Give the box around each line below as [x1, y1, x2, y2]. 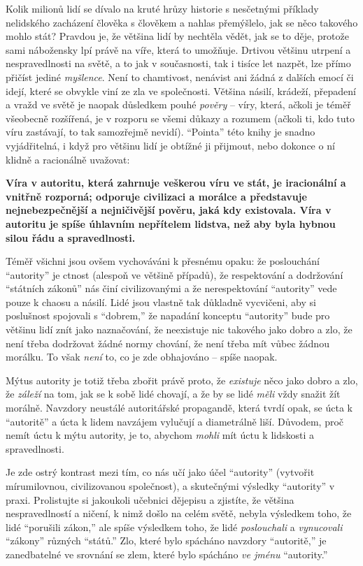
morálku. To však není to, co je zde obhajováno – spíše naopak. [6, 349, 278, 364]
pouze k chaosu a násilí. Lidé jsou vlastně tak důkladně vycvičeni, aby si [6, 294, 316, 309]
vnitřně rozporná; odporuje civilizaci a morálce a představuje [6, 189, 307, 203]
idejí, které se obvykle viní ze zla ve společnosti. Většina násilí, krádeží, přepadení [6, 83, 356, 98]
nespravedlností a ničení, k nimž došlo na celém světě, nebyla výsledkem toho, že [6, 506, 352, 521]
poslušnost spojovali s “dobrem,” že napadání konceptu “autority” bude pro [6, 308, 330, 323]
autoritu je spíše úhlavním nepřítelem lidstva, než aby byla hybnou [6, 216, 336, 231]
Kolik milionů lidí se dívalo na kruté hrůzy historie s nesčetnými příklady [6, 1, 319, 15]
